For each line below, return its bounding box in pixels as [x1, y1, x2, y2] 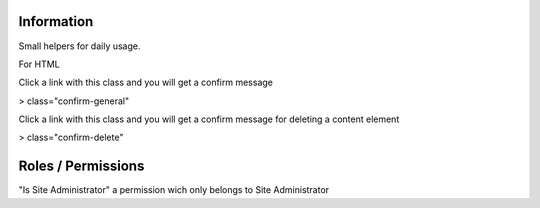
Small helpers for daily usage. [18, 40, 141, 52]
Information [18, 13, 94, 30]
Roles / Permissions [18, 158, 145, 175]
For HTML [18, 58, 60, 70]
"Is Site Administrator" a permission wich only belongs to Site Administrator [18, 184, 330, 196]
